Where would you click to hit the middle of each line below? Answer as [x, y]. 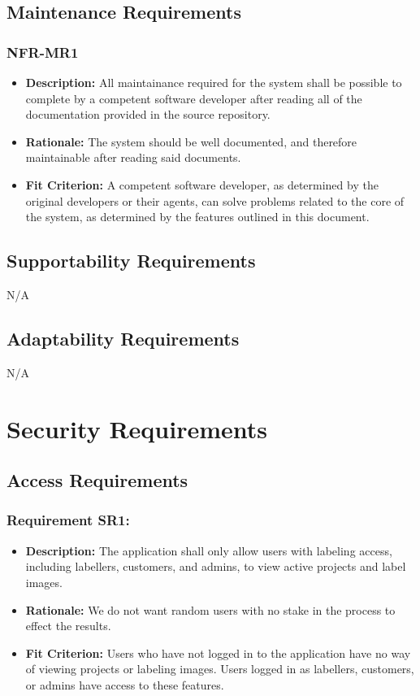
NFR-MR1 [43, 52]
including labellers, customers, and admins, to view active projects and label [216, 566]
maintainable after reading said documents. [133, 157]
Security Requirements [137, 428]
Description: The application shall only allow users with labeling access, [209, 550]
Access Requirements [97, 480]
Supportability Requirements [131, 261]
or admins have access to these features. [125, 684]
